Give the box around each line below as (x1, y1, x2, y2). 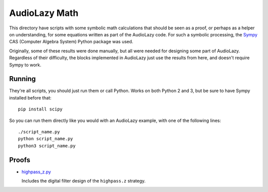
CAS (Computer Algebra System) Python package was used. (9, 39, 134, 45)
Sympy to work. (9, 62, 42, 68)
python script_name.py (18, 136, 73, 142)
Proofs (9, 156, 31, 164)
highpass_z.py (21, 169, 52, 175)
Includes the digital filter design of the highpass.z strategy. (21, 178, 146, 184)
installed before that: (9, 95, 52, 100)
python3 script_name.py (18, 143, 76, 149)
